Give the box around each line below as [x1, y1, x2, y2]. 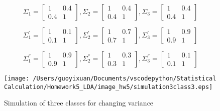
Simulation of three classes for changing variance [4, 97, 154, 108]
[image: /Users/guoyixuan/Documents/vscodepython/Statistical [4, 75, 216, 82]
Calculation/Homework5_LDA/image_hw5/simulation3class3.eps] [4, 83, 213, 90]
